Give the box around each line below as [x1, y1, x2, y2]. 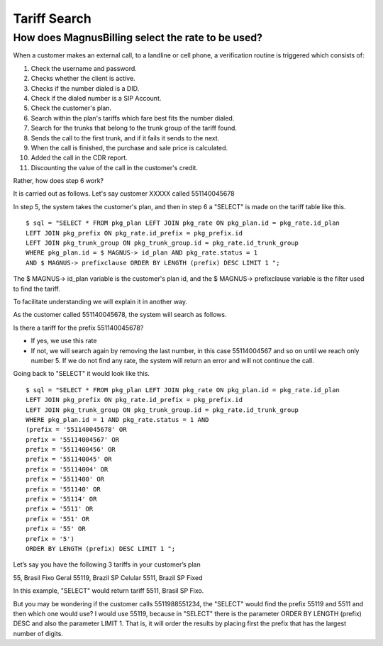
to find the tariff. [13, 284, 60, 293]
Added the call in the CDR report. [30, 153, 128, 162]
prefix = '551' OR [26, 515, 90, 523]
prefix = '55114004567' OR [26, 435, 120, 443]
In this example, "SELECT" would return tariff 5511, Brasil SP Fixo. [13, 586, 204, 595]
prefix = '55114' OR [26, 495, 97, 503]
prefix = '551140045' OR [26, 455, 112, 464]
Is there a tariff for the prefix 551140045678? [13, 323, 144, 332]
